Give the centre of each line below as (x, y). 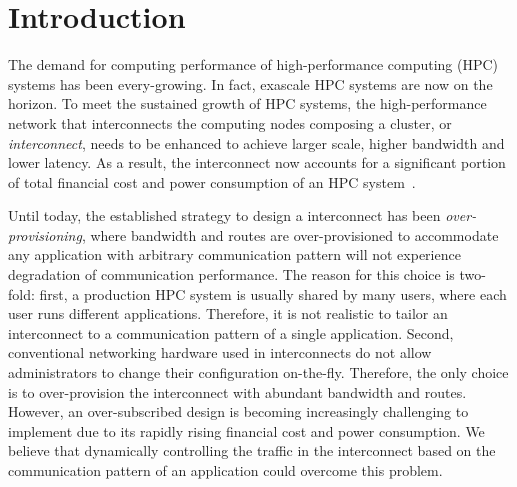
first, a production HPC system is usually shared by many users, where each (273, 293)
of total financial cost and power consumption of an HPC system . (212, 181)
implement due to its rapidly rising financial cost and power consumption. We (246, 430)
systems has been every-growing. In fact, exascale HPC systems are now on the (250, 83)
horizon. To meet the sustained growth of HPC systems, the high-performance (247, 103)
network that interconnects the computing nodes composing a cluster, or (230, 122)
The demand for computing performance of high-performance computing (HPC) (253, 64)
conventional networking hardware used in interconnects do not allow (220, 352)
